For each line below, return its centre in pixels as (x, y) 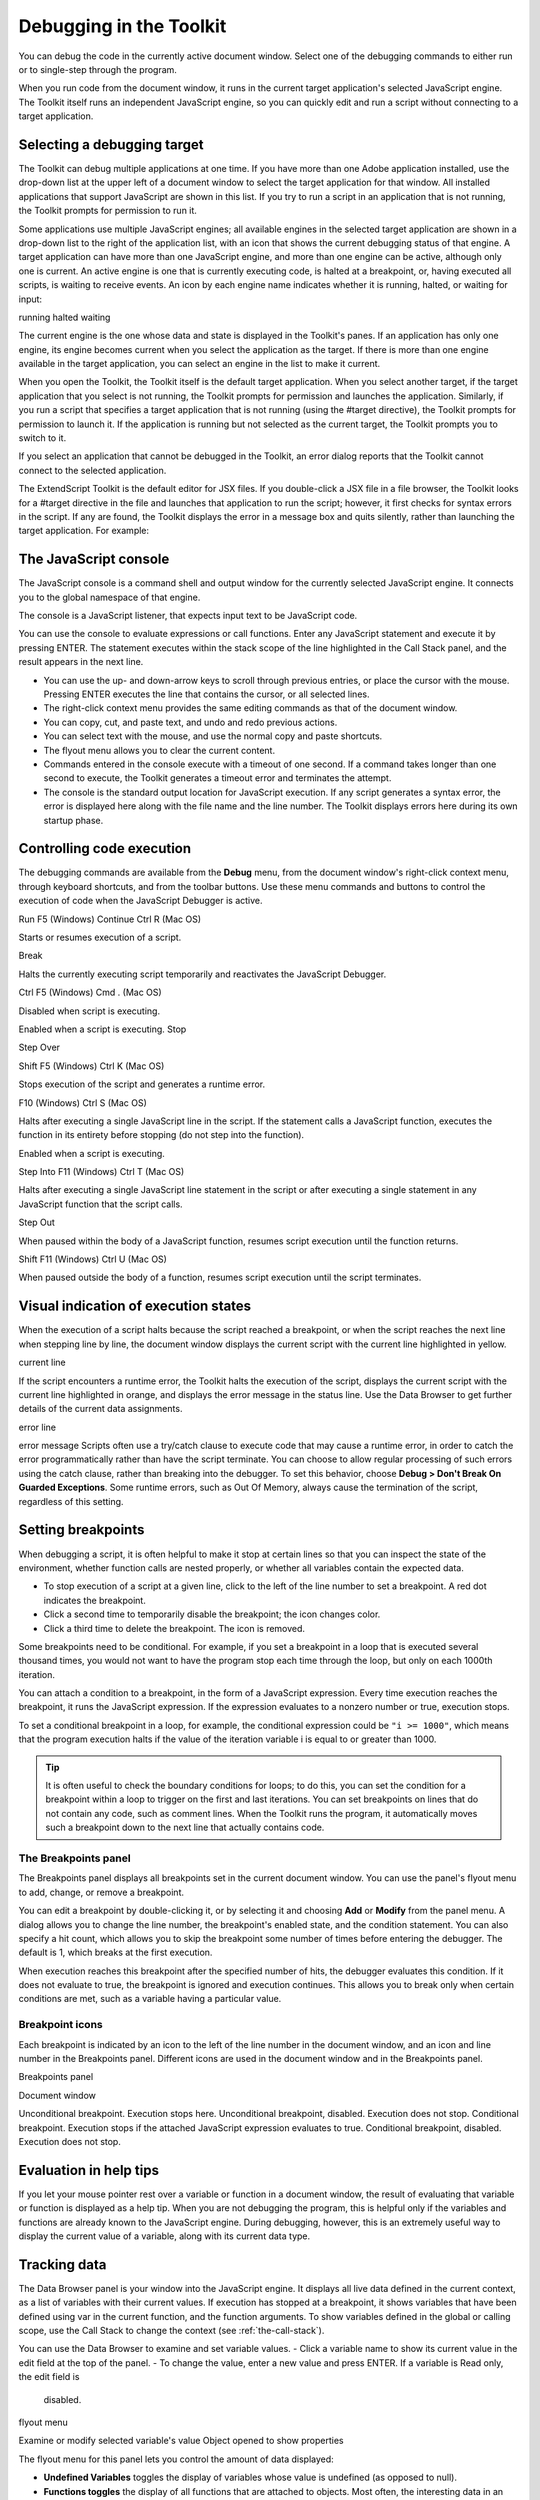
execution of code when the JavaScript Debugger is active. (141, 901)
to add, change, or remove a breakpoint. (101, 1892)
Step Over (39, 1047)
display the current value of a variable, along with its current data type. (164, 2236)
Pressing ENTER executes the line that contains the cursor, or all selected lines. (206, 694)
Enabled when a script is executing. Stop (102, 1029)
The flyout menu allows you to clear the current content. (159, 750)
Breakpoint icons (61, 2025)
